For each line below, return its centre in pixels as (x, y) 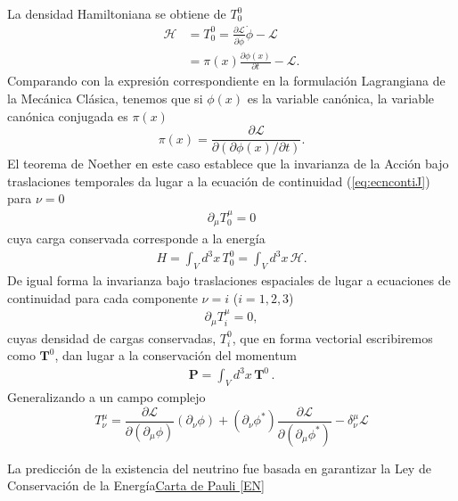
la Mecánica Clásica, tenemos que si (105, 99)
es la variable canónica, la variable (341, 99)
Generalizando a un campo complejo (106, 397)
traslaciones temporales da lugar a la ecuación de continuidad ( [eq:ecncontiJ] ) (219, 181)
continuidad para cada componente (102, 297)
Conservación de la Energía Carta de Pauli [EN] (136, 485)
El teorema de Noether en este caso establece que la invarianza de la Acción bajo (228, 164)
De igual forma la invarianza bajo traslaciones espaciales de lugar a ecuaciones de (229, 280)
